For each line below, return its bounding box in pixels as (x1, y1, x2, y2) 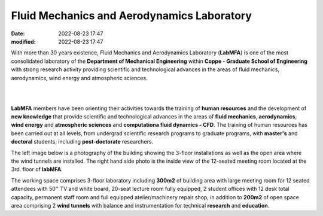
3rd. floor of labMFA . (11, 166, 63, 173)
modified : (11, 38, 36, 45)
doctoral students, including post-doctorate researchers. (11, 138, 154, 145)
